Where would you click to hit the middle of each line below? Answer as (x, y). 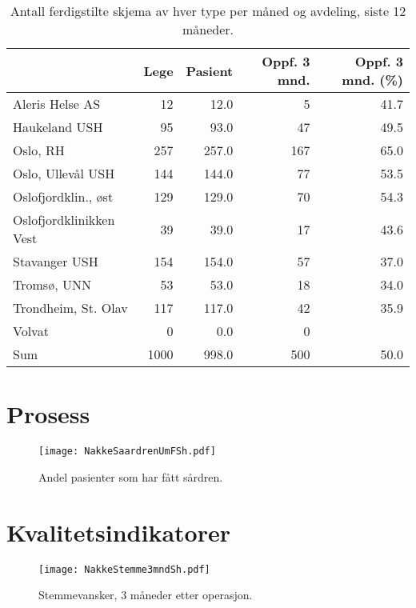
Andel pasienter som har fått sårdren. (131, 476)
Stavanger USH (56, 261)
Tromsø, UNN (52, 284)
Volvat (31, 331)
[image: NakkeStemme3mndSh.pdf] (124, 569)
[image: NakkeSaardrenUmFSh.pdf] (127, 452)
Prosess (48, 414)
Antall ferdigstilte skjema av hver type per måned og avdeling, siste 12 (208, 11)
